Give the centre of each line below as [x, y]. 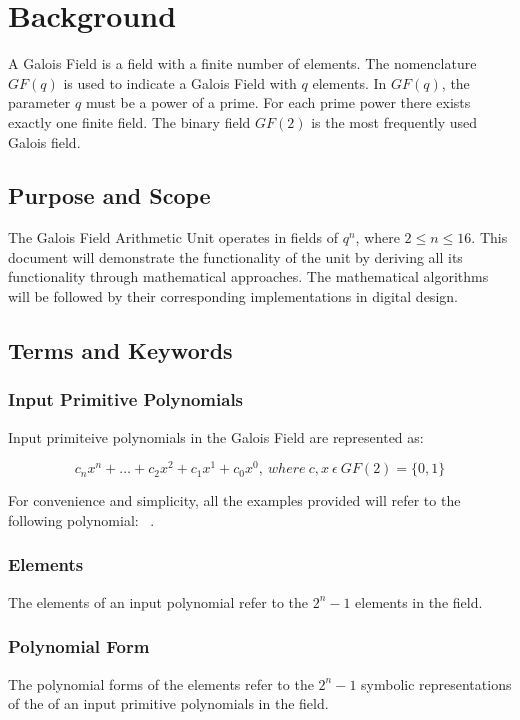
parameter [39, 102]
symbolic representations [436, 683]
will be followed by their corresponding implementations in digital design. [233, 296]
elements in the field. [419, 601]
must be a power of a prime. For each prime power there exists [278, 102]
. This [489, 237]
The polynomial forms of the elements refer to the [161, 683]
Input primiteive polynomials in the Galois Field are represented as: [216, 436]
